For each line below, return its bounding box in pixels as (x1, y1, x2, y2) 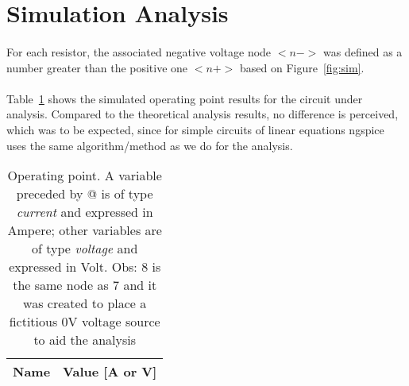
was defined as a (323, 43, 403, 60)
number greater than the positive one (6, 59, 188, 75)
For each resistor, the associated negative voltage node (6, 43, 272, 60)
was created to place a (23, 294, 147, 313)
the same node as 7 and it (13, 276, 157, 295)
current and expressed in (16, 203, 153, 222)
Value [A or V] (63, 362, 157, 381)
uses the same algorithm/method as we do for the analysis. (6, 137, 293, 153)
